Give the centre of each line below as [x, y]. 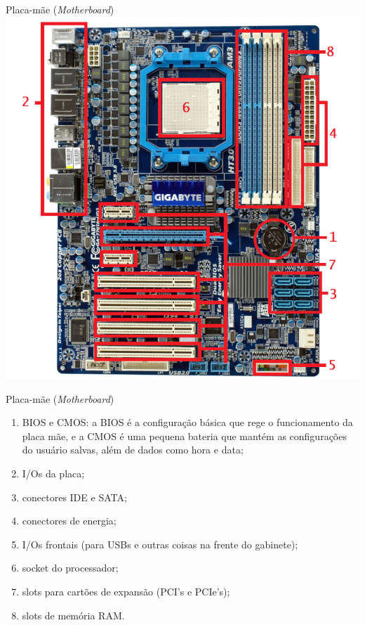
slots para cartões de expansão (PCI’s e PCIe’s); [126, 592]
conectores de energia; [69, 521]
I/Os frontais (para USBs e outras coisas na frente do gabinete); [160, 544]
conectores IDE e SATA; [74, 497]
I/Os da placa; [53, 473]
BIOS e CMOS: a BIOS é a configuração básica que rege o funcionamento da [187, 422]
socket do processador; [70, 568]
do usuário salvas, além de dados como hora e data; [133, 450]
